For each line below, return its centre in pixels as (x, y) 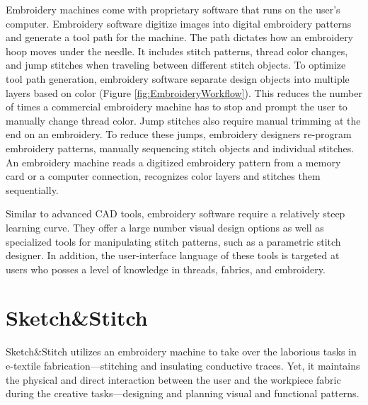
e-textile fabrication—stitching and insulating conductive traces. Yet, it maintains (183, 365)
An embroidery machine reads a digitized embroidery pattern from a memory (173, 162)
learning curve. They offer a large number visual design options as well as (165, 227)
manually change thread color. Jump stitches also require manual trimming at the (183, 120)
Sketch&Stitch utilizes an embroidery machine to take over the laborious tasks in (181, 352)
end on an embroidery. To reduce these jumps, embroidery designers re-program (179, 134)
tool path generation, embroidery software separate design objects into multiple (178, 78)
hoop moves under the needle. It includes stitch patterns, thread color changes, (177, 51)
